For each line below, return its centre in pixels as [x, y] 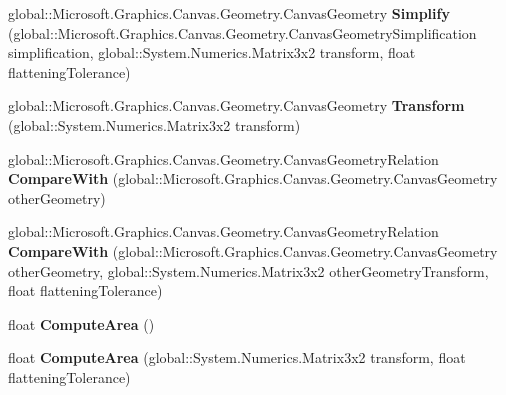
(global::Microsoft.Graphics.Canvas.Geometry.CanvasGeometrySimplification [242, 32]
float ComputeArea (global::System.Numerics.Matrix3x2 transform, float [237, 357]
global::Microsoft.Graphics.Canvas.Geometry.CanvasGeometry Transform [236, 105]
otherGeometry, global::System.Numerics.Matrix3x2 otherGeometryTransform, [248, 270]
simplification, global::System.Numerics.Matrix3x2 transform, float [212, 52]
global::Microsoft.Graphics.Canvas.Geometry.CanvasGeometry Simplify [229, 13]
